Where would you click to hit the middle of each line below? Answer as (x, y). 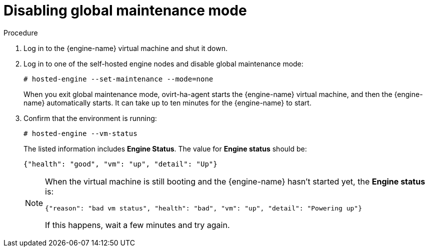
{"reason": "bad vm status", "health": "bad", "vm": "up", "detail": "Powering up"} (204, 208)
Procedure (21, 32)
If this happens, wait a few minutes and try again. (137, 225)
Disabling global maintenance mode (125, 10)
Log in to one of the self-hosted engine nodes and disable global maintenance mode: (163, 63)
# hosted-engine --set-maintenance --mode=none (118, 79)
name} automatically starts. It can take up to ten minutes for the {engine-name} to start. (167, 102)
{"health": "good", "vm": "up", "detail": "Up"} (120, 164)
